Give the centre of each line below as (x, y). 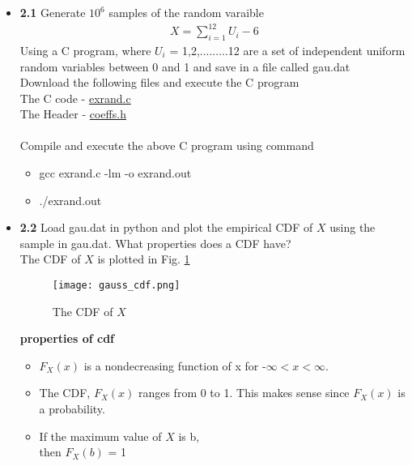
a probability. (72, 409)
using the (353, 227)
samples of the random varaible (186, 12)
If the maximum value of (100, 436)
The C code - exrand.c (75, 98)
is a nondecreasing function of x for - (175, 365)
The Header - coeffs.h (73, 114)
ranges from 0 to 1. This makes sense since (244, 393)
